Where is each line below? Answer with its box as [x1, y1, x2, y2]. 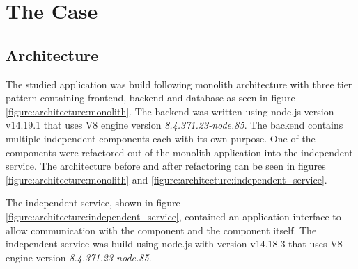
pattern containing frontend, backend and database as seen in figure [6, 90, 295, 105]
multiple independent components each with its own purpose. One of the [6, 131, 316, 145]
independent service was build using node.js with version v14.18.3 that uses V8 [6, 236, 343, 251]
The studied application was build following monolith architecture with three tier [6, 76, 352, 91]
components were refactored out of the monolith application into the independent [6, 145, 353, 159]
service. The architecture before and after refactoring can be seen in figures [6, 158, 326, 173]
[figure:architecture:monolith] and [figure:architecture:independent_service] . [6, 172, 327, 186]
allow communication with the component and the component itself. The [6, 222, 317, 237]
